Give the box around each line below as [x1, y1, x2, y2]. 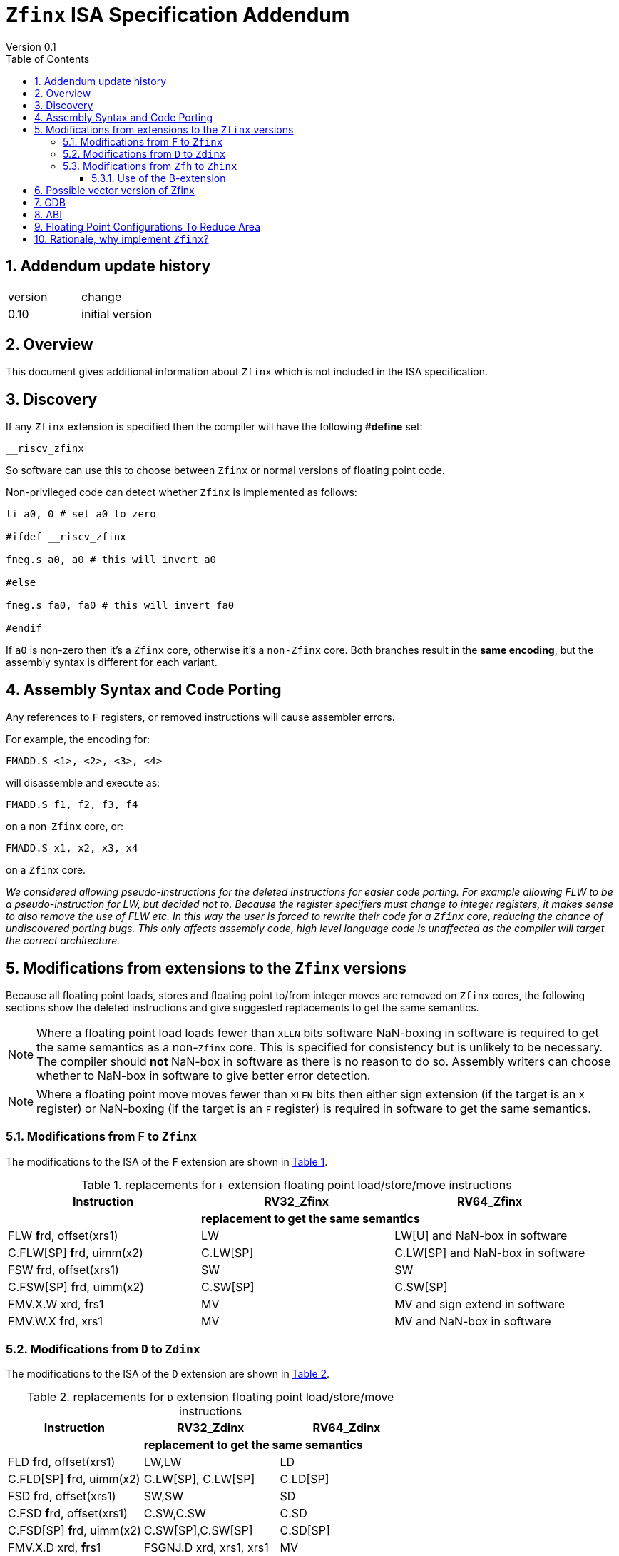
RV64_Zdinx [312, 1420, 381, 1435]
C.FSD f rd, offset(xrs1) [8, 1506, 128, 1521]
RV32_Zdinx [176, 1420, 245, 1435]
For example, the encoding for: [6, 733, 150, 746]
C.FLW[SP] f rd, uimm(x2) [8, 1245, 143, 1260]
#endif [6, 622, 42, 635]
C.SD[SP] [280, 1523, 330, 1538]
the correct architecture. [6, 934, 121, 947]
